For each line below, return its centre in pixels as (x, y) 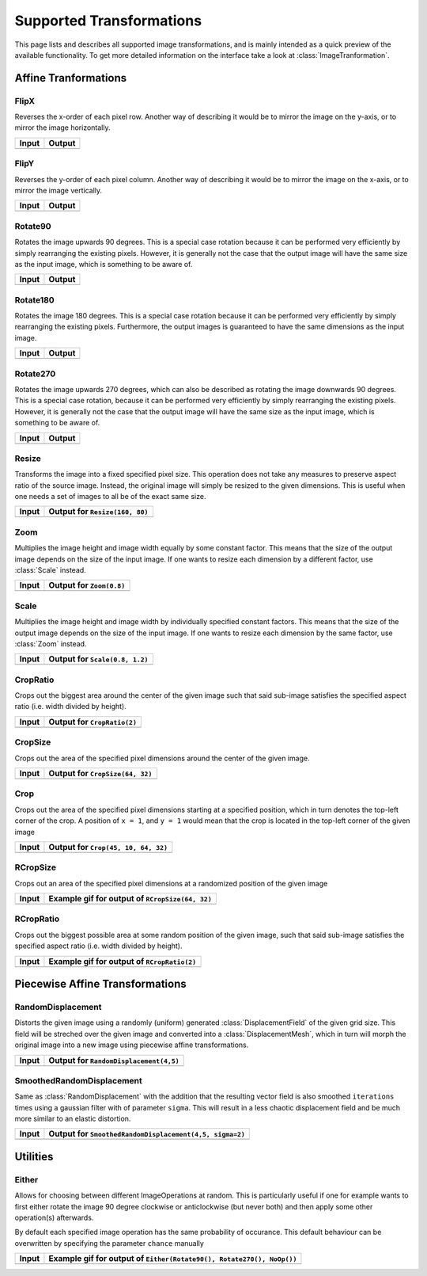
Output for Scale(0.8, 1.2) (98, 659)
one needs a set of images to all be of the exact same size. (110, 497)
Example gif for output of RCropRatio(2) (123, 961)
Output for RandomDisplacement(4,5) (114, 1060)
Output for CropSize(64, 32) (100, 773)
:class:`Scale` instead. (50, 570)
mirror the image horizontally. (62, 128)
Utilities (34, 1156)
